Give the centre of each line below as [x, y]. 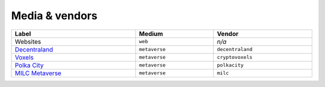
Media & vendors [54, 16]
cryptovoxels [235, 57]
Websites [28, 41]
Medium [151, 34]
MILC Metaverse [38, 73]
